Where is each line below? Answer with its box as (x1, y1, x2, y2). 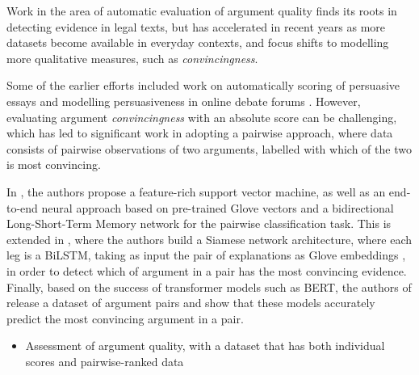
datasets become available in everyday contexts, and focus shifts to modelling (6, 34, 389, 51)
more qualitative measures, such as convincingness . (6, 49, 258, 66)
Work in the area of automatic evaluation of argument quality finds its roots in (6, 2, 397, 19)
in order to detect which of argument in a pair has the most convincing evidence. (6, 262, 407, 279)
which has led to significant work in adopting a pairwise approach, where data (6, 124, 393, 141)
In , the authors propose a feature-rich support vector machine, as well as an (6, 183, 386, 200)
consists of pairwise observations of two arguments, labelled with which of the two (6, 140, 412, 157)
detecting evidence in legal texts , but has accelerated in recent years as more (6, 18, 386, 35)
